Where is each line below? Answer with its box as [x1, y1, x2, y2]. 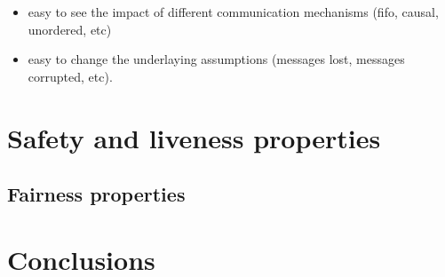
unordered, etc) [28, 20, 112, 38]
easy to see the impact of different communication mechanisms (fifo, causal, [28, 3, 439, 20]
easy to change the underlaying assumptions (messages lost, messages [28, 50, 405, 68]
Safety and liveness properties [7, 119, 381, 155]
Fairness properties [7, 180, 186, 208]
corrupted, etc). [28, 67, 113, 85]
